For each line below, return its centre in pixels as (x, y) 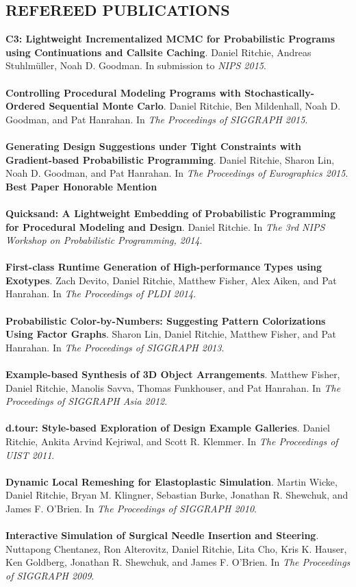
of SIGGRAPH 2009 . (50, 575)
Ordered (26, 106)
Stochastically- (280, 92)
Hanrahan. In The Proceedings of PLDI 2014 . (101, 293)
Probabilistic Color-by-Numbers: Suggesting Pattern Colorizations (166, 320)
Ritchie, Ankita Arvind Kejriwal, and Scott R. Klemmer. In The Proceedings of (172, 441)
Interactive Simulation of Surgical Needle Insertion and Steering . (162, 535)
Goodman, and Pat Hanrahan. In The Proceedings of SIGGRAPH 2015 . (157, 119)
